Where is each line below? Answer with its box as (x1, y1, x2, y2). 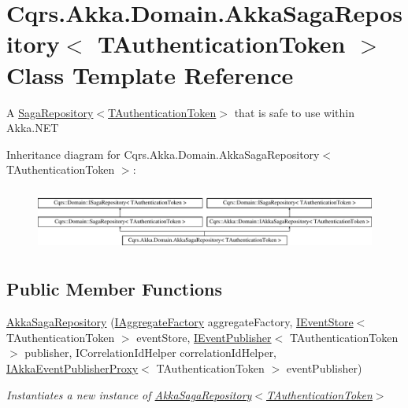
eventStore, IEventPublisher (136, 329, 272, 345)
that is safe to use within (234, 104, 354, 120)
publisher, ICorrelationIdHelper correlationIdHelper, (24, 344, 277, 361)
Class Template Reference (6, 58, 294, 90)
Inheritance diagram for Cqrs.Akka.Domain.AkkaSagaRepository (6, 145, 320, 162)
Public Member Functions (6, 277, 222, 301)
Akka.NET (6, 119, 59, 136)
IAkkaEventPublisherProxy (6, 360, 139, 377)
